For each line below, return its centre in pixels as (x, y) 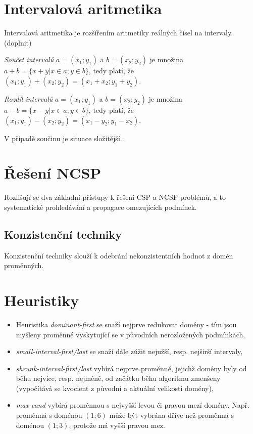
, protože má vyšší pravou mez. (117, 425)
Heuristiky (42, 300)
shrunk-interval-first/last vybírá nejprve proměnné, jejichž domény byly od (131, 368)
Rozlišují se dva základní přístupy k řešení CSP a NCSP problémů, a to (115, 197)
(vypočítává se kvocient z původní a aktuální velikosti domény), (115, 388)
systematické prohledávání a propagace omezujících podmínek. (100, 207)
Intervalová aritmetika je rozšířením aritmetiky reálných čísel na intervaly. (119, 33)
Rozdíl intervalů (29, 98)
